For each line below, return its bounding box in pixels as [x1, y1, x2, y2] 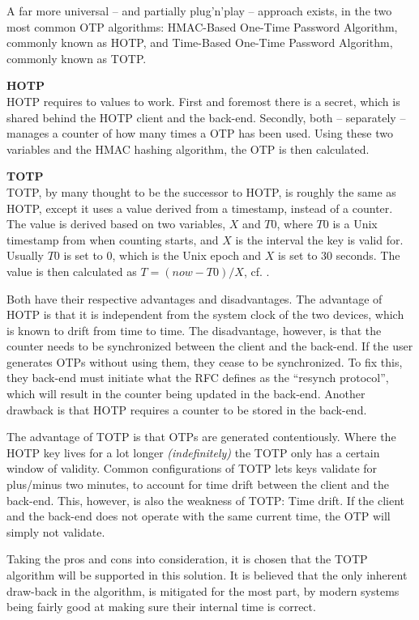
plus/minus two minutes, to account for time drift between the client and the [6, 476, 390, 493]
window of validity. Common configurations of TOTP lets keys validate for [6, 460, 378, 477]
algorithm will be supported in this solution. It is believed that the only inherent [6, 567, 408, 583]
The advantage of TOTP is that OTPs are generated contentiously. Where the [6, 428, 396, 445]
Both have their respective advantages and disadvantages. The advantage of [6, 290, 383, 307]
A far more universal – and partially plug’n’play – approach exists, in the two [6, 2, 392, 19]
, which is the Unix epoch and [112, 247, 262, 264]
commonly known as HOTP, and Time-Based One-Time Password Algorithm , [6, 34, 393, 51]
